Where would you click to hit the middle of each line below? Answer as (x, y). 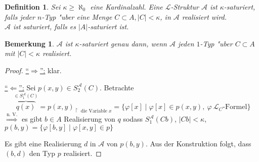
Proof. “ (17, 70)
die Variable (94, 111)
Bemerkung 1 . (30, 43)
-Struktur (185, 7)
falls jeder (20, 16)
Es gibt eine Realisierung (43, 143)
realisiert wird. (204, 16)
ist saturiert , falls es (45, 26)
